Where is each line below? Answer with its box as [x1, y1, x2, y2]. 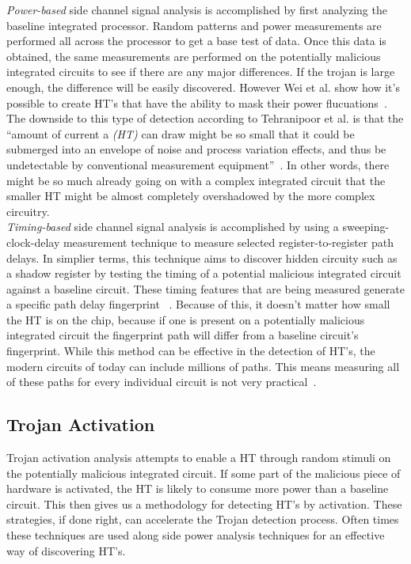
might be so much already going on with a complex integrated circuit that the [6, 172, 386, 188]
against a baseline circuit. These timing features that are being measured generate [6, 280, 405, 297]
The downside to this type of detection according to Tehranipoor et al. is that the [6, 110, 404, 127]
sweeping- [342, 218, 390, 235]
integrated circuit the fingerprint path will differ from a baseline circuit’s [6, 327, 359, 343]
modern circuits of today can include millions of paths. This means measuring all [6, 358, 400, 374]
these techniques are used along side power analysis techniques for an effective [6, 527, 385, 543]
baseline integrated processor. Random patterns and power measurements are [6, 17, 382, 33]
